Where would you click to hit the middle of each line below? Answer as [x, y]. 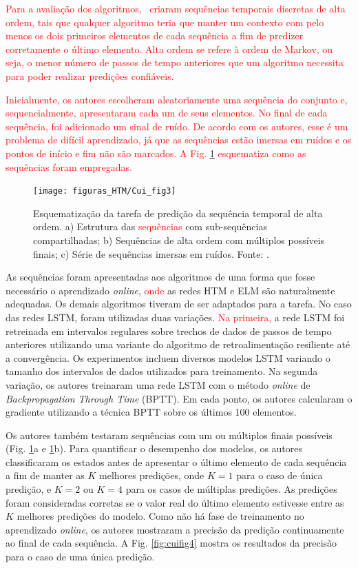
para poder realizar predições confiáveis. [90, 75]
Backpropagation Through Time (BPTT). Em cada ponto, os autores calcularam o [179, 398]
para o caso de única [280, 475]
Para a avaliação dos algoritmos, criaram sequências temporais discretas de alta [176, 8]
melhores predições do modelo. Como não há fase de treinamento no [160, 516]
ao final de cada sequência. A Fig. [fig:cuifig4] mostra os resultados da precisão [171, 543]
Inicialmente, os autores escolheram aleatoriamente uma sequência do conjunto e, [177, 99]
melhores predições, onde [152, 475]
